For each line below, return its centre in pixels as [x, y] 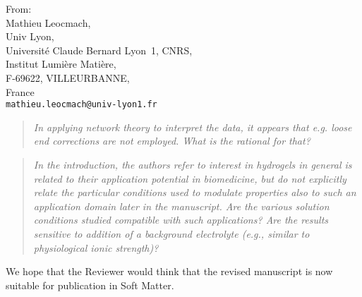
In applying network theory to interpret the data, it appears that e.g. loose [193, 127]
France [20, 91]
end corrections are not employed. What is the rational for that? [172, 141]
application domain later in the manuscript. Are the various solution [181, 206]
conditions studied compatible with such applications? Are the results [181, 220]
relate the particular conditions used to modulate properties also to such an [195, 192]
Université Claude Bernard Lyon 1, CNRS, [99, 50]
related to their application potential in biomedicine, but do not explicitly [190, 178]
